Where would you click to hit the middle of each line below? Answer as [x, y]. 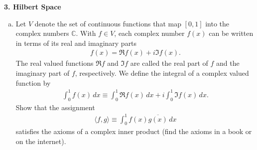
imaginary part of [43, 73]
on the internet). [41, 141]
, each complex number [149, 33]
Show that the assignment [55, 107]
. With [86, 33]
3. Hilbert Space [33, 6]
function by [33, 82]
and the [228, 63]
